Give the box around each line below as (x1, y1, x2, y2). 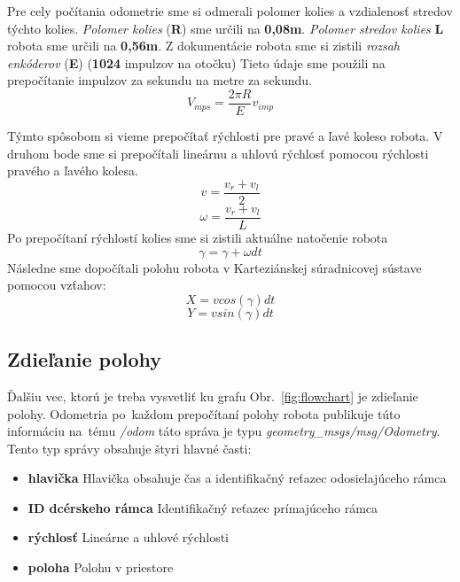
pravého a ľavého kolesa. (7, 161, 138, 180)
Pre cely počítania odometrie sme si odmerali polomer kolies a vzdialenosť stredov (7, 2, 453, 19)
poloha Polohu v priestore (27, 558, 174, 577)
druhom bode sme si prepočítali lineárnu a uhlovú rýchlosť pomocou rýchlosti (7, 144, 429, 162)
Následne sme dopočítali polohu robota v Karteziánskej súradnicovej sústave (7, 258, 422, 276)
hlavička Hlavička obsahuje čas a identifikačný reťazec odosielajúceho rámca (27, 469, 447, 487)
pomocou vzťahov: (7, 275, 106, 294)
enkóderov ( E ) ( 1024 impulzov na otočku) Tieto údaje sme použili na (7, 53, 386, 72)
